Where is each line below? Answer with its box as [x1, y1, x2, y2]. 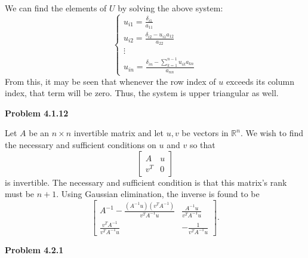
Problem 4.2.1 [5, 244, 64, 256]
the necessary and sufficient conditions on [5, 139, 156, 151]
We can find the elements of [5, 2, 107, 14]
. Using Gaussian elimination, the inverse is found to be [56, 188, 260, 200]
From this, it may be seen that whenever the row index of [5, 75, 216, 87]
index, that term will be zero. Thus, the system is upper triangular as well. [5, 87, 279, 99]
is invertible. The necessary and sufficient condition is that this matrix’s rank [5, 176, 287, 188]
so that [189, 139, 215, 151]
